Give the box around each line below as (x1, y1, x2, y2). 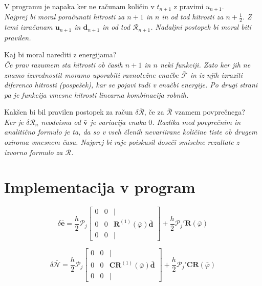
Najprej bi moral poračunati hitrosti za (4, 11, 125, 22)
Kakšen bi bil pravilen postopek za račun (4, 106, 133, 117)
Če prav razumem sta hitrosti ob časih (4, 59, 123, 70)
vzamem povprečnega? (174, 106, 245, 117)
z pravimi (173, 1, 204, 11)
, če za (144, 106, 164, 117)
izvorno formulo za (4, 146, 63, 157)
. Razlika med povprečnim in (152, 116, 241, 127)
